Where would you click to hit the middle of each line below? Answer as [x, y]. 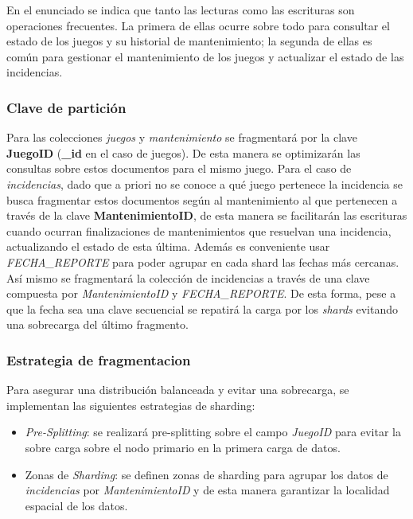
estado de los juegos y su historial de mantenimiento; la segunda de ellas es [189, 41]
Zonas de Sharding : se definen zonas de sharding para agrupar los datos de [206, 474]
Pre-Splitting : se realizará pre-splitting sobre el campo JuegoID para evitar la [213, 432]
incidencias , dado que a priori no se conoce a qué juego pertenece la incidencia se [205, 183]
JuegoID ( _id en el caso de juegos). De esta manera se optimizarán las [183, 152]
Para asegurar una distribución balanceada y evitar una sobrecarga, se [178, 390]
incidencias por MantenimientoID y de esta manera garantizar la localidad [207, 490]
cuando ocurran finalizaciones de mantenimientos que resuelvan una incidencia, [199, 230]
